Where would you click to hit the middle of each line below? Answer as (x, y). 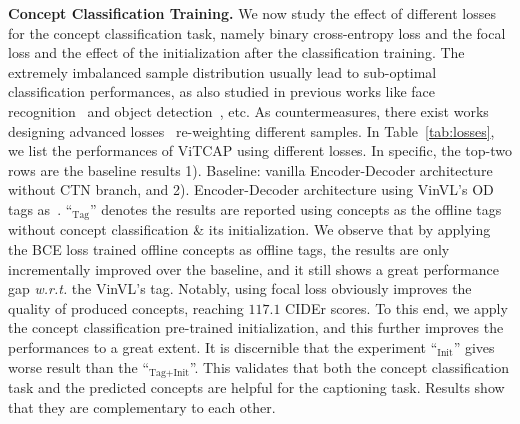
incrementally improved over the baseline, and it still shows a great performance (253, 268)
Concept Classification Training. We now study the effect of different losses (252, 13)
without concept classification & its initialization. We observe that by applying (249, 229)
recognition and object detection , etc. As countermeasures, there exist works (248, 110)
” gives (474, 346)
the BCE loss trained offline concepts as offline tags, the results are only (229, 248)
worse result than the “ (78, 366)
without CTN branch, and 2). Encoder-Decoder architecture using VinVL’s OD (251, 189)
